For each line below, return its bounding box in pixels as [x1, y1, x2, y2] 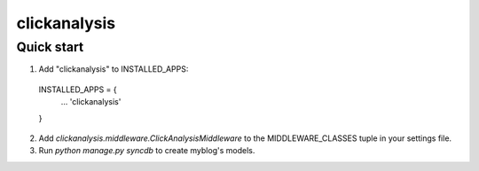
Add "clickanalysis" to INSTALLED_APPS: [38, 64, 189, 74]
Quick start [16, 39, 84, 55]
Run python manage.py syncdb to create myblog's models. [38, 145, 255, 156]
